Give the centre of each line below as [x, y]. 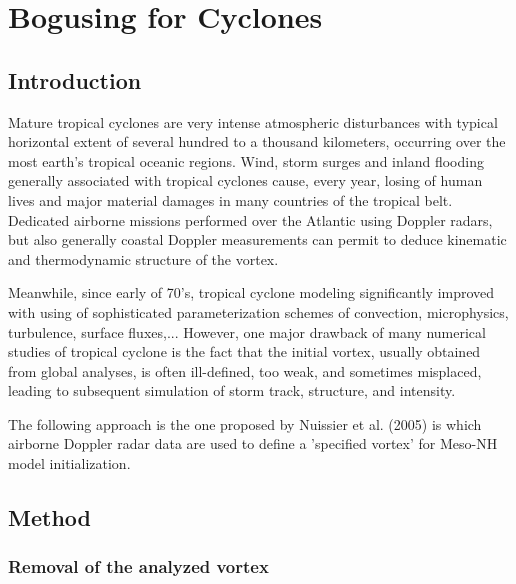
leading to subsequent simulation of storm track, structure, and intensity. [232, 390]
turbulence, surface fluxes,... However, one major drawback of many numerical [247, 331]
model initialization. [69, 463]
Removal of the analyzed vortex [138, 566]
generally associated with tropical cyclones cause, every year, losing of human [245, 180]
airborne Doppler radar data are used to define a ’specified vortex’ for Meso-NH [253, 443]
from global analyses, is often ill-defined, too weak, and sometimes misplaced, [245, 370]
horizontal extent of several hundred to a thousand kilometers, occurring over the [257, 141]
